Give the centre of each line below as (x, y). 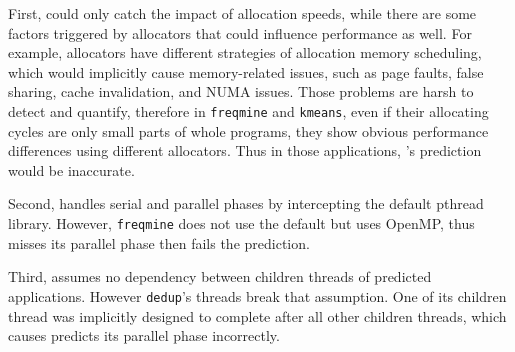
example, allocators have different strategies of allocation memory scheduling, (245, 52)
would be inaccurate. (71, 169)
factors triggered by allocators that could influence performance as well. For (240, 32)
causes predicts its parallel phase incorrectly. (144, 335)
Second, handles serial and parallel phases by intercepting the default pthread (246, 203)
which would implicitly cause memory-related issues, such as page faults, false (246, 71)
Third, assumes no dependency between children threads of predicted (220, 276)
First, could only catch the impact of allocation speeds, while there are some (242, 13)
